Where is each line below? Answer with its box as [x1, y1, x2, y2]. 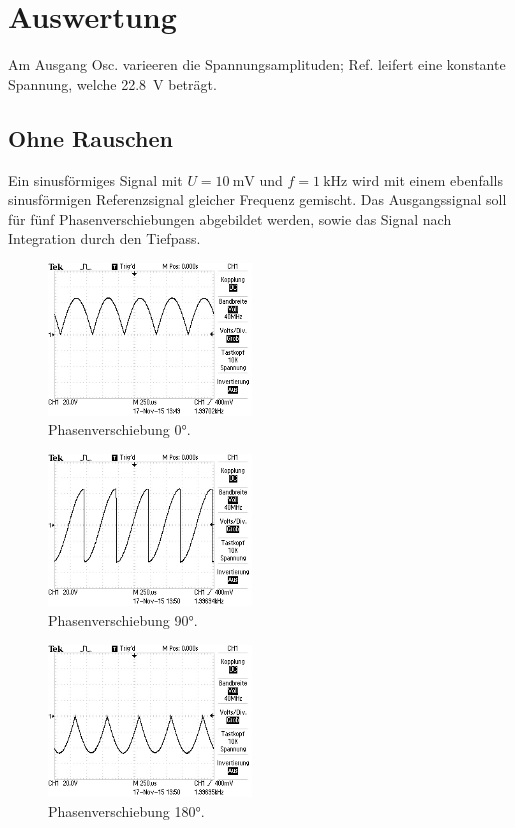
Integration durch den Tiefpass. [8, 228, 201, 249]
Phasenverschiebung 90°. [48, 609, 198, 630]
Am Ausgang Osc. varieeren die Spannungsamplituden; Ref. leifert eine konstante [8, 54, 506, 75]
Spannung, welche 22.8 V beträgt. [8, 73, 217, 94]
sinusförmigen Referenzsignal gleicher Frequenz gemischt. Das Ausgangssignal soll [8, 189, 507, 210]
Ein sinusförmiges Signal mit [8, 169, 183, 190]
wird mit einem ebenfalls [351, 169, 503, 190]
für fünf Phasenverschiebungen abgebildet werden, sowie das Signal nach [8, 208, 452, 229]
